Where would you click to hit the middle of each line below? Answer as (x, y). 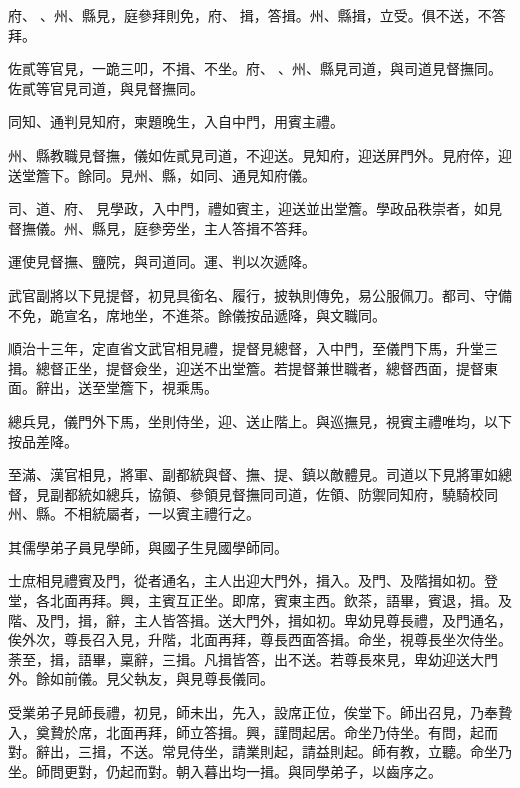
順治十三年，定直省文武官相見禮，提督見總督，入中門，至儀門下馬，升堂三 (253, 348)
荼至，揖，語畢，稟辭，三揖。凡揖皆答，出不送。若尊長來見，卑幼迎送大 (246, 658)
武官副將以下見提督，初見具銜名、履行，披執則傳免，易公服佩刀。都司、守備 (260, 294)
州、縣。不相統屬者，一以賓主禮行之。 (134, 513)
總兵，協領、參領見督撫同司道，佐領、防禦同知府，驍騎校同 (301, 493)
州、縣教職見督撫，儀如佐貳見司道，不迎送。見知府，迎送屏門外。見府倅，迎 (260, 154)
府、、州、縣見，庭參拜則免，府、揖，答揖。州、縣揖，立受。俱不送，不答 (257, 15)
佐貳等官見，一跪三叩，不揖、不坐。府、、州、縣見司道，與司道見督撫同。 (255, 68)
